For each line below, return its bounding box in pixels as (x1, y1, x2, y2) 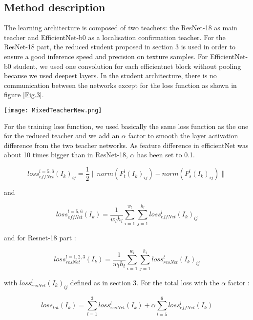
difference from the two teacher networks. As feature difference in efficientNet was (4, 140, 249, 150)
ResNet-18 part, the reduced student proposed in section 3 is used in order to (4, 42, 236, 52)
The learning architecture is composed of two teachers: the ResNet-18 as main (4, 22, 237, 33)
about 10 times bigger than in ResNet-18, (4, 149, 128, 160)
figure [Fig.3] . (4, 89, 44, 100)
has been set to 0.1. (137, 149, 195, 160)
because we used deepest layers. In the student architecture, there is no (4, 70, 217, 81)
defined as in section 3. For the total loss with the (70, 277, 219, 287)
